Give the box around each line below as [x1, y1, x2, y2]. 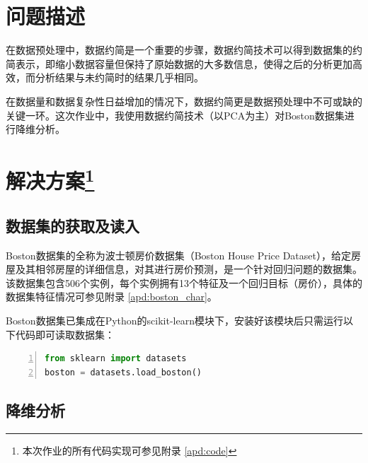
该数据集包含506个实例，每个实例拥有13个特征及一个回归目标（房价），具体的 [6, 275, 362, 290]
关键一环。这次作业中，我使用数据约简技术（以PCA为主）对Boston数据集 [6, 107, 345, 122]
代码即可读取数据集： [15, 327, 115, 341]
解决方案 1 [6, 163, 95, 195]
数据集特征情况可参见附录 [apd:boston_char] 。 [6, 289, 217, 304]
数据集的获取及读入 [6, 214, 139, 236]
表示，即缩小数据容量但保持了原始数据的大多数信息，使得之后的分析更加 [15, 56, 352, 71]
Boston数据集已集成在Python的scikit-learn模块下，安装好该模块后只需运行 [6, 312, 343, 327]
